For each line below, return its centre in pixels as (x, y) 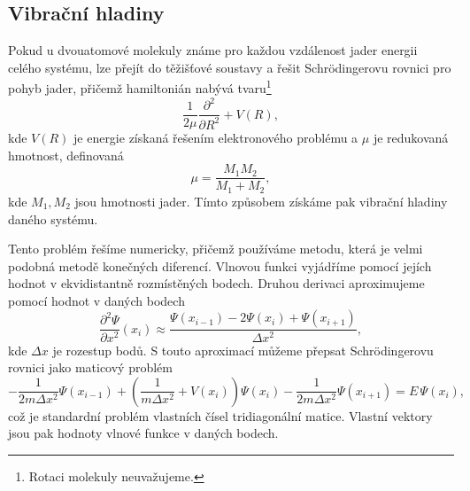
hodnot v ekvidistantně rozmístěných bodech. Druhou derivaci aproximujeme (216, 283)
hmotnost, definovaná (66, 155)
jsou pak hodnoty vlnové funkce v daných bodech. (143, 433)
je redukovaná (411, 138)
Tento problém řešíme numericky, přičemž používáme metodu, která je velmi (216, 249)
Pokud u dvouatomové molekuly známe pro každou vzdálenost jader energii (213, 50)
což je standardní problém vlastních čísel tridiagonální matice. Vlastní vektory (220, 415)
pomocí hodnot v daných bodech (96, 300)
